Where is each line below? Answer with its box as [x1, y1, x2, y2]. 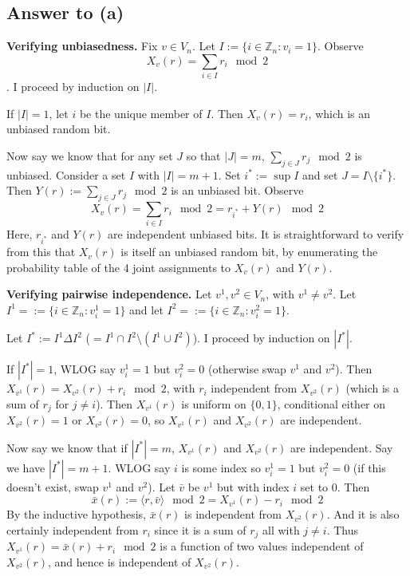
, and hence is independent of [47, 553, 191, 570]
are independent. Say [290, 439, 393, 456]
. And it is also [326, 506, 400, 523]
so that [186, 147, 221, 164]
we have [6, 459, 45, 475]
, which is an [308, 105, 371, 121]
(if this [353, 459, 386, 475]
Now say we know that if [6, 439, 128, 456]
